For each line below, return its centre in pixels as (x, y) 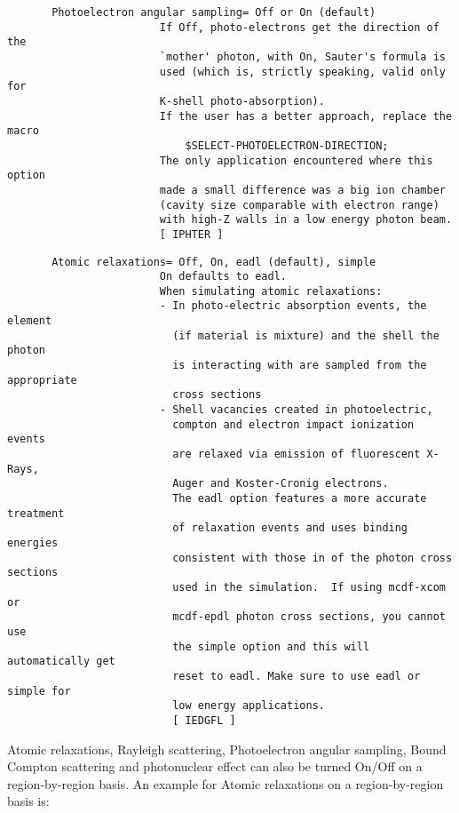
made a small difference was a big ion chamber (302, 190)
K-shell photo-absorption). (242, 101)
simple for (39, 691)
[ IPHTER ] (191, 234)
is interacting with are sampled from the (300, 366)
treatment (36, 513)
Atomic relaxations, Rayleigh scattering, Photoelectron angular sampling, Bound (227, 749)
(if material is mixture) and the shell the (306, 335)
